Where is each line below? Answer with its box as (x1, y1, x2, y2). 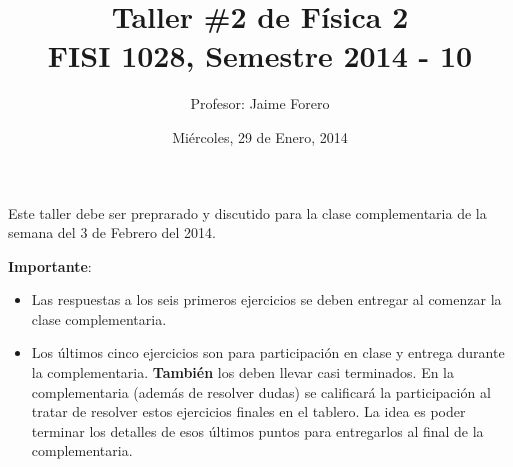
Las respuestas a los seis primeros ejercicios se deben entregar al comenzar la (31, 289, 502, 310)
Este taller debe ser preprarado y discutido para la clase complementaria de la (8, 202, 487, 223)
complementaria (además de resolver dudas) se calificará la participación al (31, 381, 491, 402)
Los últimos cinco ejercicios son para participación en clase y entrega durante (31, 342, 505, 363)
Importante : (8, 255, 92, 276)
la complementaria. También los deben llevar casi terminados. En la (31, 362, 454, 383)
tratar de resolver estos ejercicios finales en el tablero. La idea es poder (31, 401, 466, 422)
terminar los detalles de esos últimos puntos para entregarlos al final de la (31, 420, 484, 441)
